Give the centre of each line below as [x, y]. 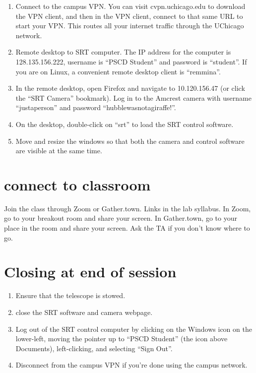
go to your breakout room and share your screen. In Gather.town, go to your [121, 218]
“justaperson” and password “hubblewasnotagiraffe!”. [96, 107]
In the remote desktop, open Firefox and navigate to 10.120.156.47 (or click [130, 88]
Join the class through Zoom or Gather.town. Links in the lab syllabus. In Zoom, [128, 208]
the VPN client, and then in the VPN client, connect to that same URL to [129, 16]
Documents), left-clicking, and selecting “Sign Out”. [94, 348]
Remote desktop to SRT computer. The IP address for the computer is [123, 52]
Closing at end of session [90, 272]
